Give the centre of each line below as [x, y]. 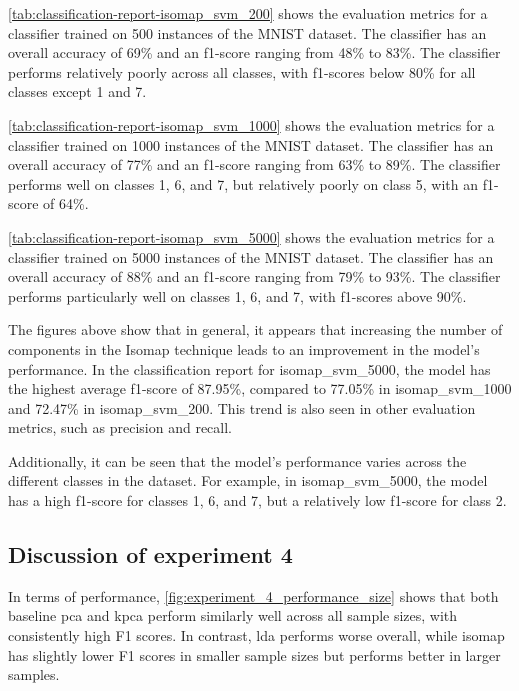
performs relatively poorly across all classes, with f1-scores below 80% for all [242, 71]
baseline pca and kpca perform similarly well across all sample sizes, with [233, 615]
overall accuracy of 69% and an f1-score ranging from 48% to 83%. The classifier [254, 52]
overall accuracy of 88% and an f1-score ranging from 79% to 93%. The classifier [254, 276]
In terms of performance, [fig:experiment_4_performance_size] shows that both [253, 595]
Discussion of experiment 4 [150, 554]
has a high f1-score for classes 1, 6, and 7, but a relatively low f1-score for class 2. [257, 500]
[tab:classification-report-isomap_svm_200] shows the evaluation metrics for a [248, 13]
